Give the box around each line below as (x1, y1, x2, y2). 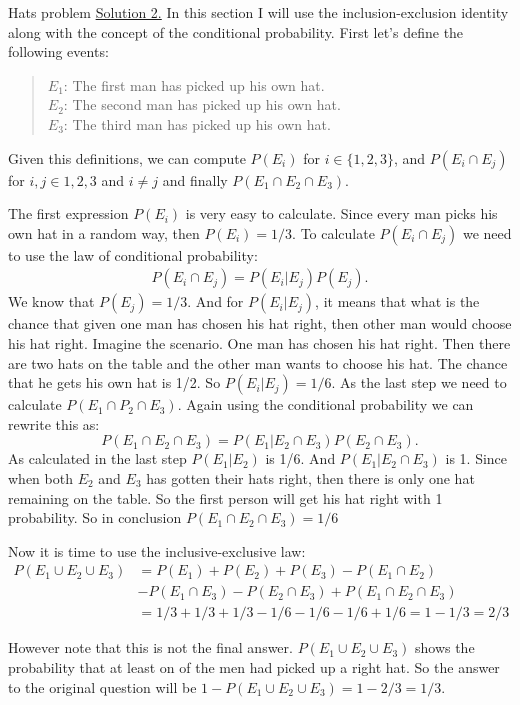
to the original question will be (8, 676, 197, 697)
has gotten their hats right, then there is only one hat (146, 467, 475, 488)
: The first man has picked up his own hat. (63, 74, 325, 95)
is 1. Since (445, 448, 508, 469)
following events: (8, 41, 109, 62)
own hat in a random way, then (8, 222, 200, 243)
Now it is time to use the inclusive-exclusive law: (8, 540, 306, 561)
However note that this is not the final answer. (8, 637, 293, 658)
